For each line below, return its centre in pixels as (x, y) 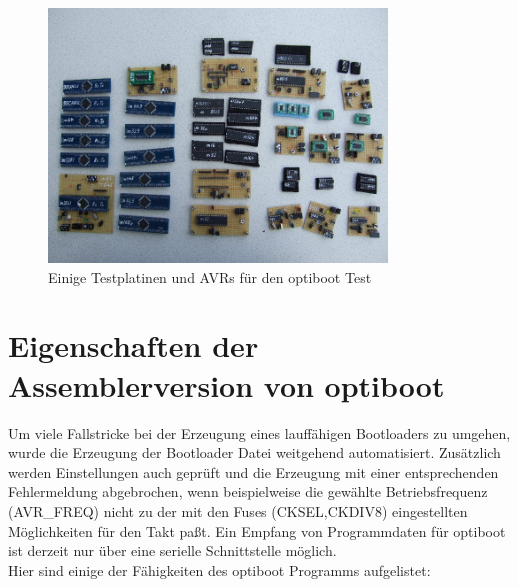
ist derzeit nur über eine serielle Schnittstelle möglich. (172, 550)
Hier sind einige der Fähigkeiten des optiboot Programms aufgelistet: (219, 569)
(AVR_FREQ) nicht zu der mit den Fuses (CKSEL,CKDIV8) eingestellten (238, 510)
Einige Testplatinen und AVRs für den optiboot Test (210, 276)
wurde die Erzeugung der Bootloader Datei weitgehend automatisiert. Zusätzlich (254, 452)
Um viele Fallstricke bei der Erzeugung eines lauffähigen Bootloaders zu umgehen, (259, 432)
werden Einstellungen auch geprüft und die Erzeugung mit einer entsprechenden (253, 471)
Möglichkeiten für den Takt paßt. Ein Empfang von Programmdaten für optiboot (257, 530)
